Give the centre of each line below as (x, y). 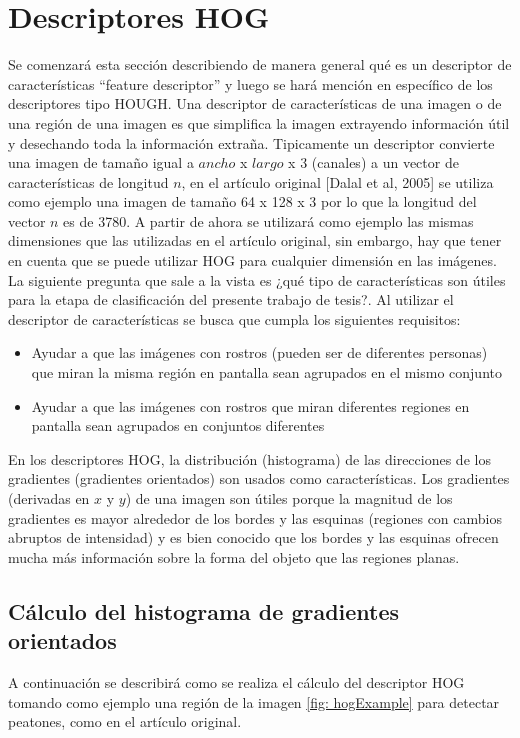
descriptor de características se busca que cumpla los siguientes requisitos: (234, 318)
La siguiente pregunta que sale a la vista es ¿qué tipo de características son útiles (257, 279)
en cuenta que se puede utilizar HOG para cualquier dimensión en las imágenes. (252, 260)
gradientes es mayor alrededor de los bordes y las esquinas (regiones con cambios (255, 517)
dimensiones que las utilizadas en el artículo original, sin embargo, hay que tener (255, 240)
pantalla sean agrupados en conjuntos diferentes (178, 425)
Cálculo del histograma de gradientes (204, 610)
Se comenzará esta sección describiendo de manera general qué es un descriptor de (260, 64)
